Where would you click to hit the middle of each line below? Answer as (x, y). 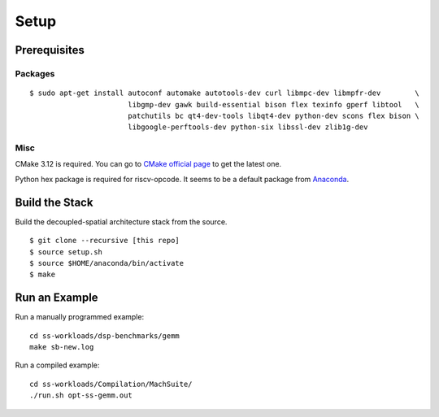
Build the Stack (54, 202)
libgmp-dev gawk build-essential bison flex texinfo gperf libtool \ (274, 104)
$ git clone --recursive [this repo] (105, 241)
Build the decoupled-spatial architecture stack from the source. (121, 222)
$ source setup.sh (66, 252)
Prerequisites (50, 50)
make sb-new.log (62, 347)
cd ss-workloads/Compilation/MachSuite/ (111, 384)
